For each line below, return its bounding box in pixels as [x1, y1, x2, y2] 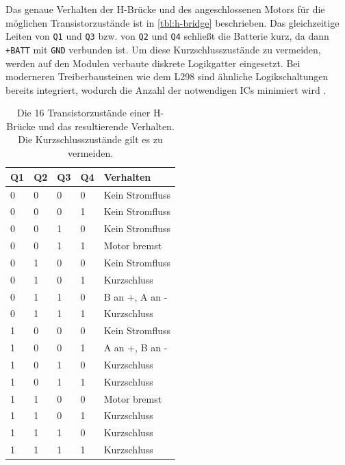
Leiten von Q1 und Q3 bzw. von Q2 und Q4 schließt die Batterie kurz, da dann [5, 29, 329, 43]
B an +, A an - [103, 289, 168, 303]
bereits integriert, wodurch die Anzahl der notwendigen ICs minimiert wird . [5, 82, 327, 97]
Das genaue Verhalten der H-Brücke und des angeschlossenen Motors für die [5, 2, 325, 16]
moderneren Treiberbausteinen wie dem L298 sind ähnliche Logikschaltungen [5, 69, 329, 84]
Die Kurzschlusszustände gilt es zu [18, 132, 163, 147]
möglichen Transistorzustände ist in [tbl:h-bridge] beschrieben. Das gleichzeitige [5, 15, 340, 29]
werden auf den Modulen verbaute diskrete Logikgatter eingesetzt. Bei [5, 55, 301, 70]
